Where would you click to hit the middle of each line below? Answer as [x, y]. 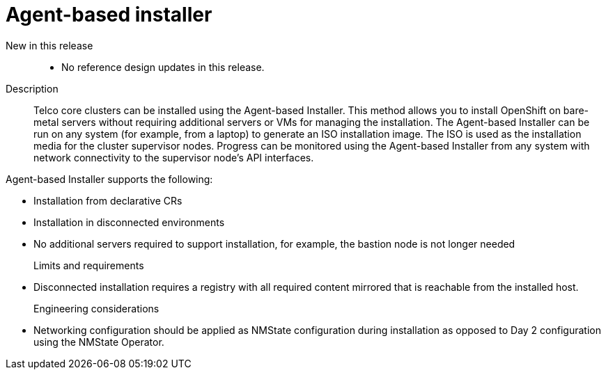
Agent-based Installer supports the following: [109, 179]
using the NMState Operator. [99, 342]
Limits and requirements [89, 265]
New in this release [49, 45]
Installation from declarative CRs [108, 200]
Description [32, 88]
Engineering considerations [96, 308]
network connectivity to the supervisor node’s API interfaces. [174, 157]
